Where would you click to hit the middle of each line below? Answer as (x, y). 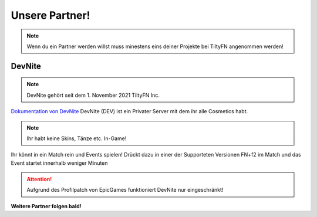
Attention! (39, 179)
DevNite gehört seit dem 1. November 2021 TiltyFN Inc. (93, 95)
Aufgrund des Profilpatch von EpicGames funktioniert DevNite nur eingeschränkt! (125, 190)
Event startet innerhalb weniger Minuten (59, 163)
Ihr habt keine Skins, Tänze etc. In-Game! (77, 138)
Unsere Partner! (50, 15)
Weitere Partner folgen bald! (46, 206)
